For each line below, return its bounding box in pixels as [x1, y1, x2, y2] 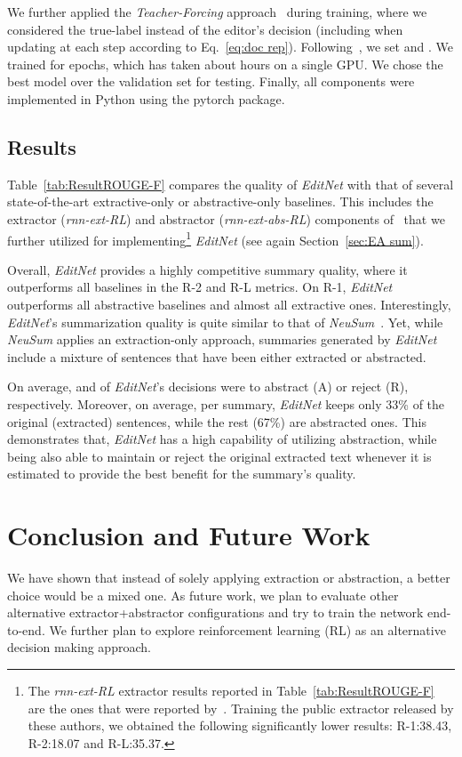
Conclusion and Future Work [7, 517, 370, 553]
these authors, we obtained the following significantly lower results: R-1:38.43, [28, 716, 452, 735]
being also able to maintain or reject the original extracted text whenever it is [7, 447, 432, 465]
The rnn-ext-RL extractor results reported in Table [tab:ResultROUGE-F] [28, 681, 434, 700]
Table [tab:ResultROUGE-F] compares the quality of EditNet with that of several [7, 174, 454, 193]
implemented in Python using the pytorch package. [7, 89, 285, 108]
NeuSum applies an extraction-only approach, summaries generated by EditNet [7, 330, 437, 349]
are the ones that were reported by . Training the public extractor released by [28, 698, 454, 717]
